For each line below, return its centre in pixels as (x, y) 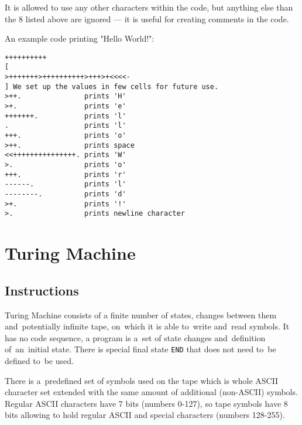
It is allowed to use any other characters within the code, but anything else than (149, 7)
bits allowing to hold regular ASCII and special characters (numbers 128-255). (145, 415)
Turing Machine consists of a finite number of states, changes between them (141, 314)
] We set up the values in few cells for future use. (112, 86)
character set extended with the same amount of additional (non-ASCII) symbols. (151, 392)
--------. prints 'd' (66, 194)
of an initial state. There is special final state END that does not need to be (140, 349)
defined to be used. (39, 360)
